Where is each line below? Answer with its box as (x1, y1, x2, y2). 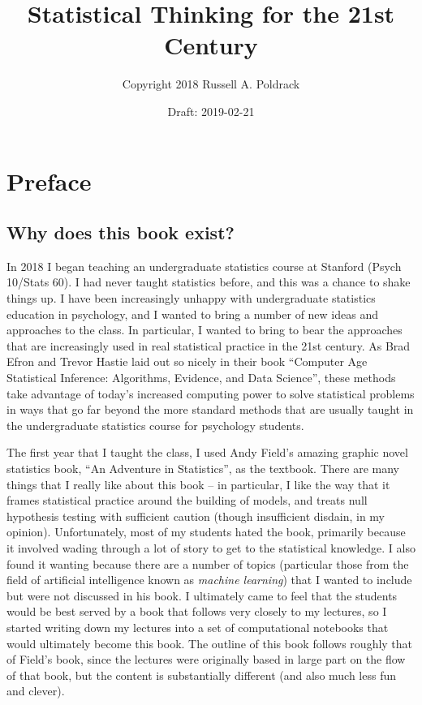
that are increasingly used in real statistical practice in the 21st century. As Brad (6, 337, 411, 354)
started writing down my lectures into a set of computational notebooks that (6, 618, 389, 635)
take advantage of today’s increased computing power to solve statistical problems (6, 385, 415, 402)
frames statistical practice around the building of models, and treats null (6, 492, 368, 509)
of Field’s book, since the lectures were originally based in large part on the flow (6, 651, 406, 668)
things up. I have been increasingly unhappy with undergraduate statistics (6, 290, 376, 307)
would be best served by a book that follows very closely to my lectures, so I (6, 603, 387, 620)
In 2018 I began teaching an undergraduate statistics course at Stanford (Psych (6, 257, 402, 274)
